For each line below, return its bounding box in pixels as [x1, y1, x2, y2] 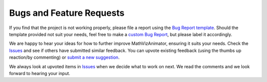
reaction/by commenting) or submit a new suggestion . [9, 54, 120, 60]
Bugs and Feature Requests [9, 7, 125, 18]
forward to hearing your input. [9, 70, 70, 76]
